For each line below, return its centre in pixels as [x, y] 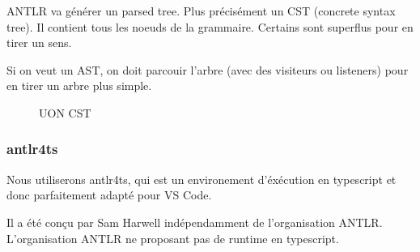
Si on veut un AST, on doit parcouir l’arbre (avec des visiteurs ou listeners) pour [208, 69]
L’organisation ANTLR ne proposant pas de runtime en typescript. [173, 238]
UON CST [65, 112]
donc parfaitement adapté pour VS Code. [109, 195]
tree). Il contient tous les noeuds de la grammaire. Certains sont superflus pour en [210, 26]
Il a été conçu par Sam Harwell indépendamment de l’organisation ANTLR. [195, 222]
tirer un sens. [39, 43]
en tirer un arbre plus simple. [79, 85]
